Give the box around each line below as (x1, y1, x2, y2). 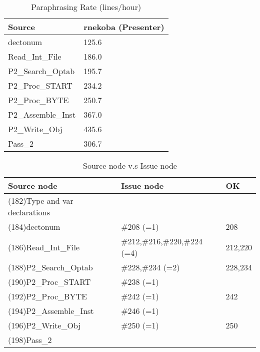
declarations (8, 206, 50, 218)
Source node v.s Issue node (83, 160, 177, 171)
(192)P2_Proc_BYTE (8, 290, 87, 302)
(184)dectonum (8, 221, 60, 232)
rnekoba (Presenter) (83, 21, 164, 33)
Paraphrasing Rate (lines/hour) (31, 1, 141, 13)
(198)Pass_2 (8, 334, 52, 345)
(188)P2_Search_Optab (8, 261, 93, 273)
